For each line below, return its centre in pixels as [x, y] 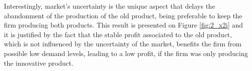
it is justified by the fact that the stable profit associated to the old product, [118, 34]
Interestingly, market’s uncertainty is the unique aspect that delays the [110, 6]
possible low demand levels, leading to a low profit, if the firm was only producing [126, 53]
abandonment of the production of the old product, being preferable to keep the [123, 15]
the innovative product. [39, 63]
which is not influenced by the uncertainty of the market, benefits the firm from [123, 44]
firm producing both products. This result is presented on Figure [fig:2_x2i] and [124, 25]
